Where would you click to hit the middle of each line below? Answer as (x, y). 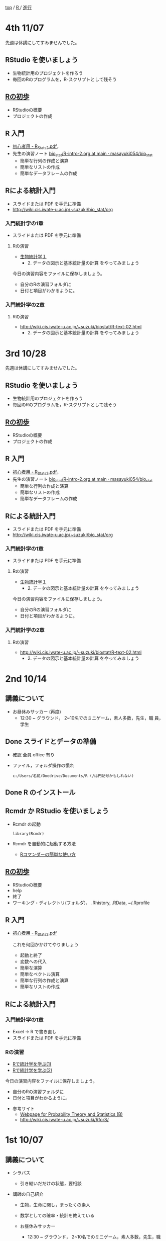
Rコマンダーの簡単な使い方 (48, 854)
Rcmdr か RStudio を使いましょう (57, 811)
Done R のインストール (40, 792)
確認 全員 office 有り (34, 755)
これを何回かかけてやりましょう (45, 945)
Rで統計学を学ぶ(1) (32, 1064)
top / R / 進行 (19, 7)
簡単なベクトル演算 (40, 974)
